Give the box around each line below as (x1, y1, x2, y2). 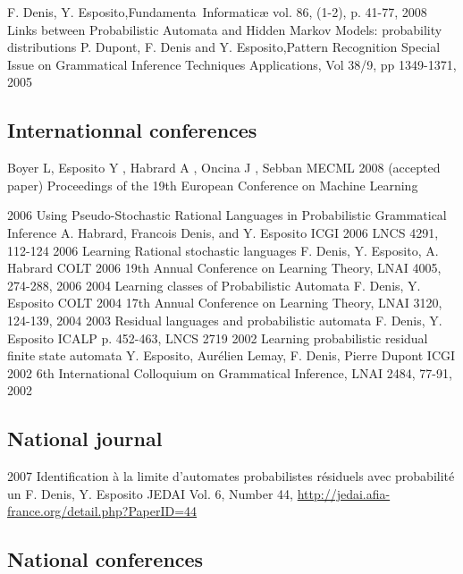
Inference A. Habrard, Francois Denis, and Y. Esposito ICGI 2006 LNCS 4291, (7, 223, 439, 241)
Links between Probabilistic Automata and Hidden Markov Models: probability (7, 20, 442, 38)
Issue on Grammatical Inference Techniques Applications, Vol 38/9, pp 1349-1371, (7, 55, 457, 73)
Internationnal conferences (7, 116, 257, 144)
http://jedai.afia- (297, 484, 391, 502)
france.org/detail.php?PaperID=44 (7, 502, 198, 520)
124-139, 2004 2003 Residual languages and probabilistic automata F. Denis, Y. (7, 310, 442, 329)
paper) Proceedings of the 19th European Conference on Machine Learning (7, 175, 418, 194)
